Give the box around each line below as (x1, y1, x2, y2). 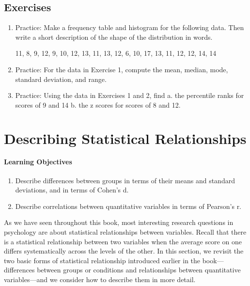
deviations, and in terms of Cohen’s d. (15, 185, 129, 195)
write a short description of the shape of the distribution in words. (15, 32, 213, 42)
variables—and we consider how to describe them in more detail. (4, 274, 196, 284)
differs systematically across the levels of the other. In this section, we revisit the (4, 246, 244, 256)
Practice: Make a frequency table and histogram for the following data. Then (15, 22, 244, 32)
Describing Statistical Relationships (4, 128, 247, 148)
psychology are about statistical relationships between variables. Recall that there (4, 226, 247, 237)
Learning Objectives (4, 157, 72, 167)
